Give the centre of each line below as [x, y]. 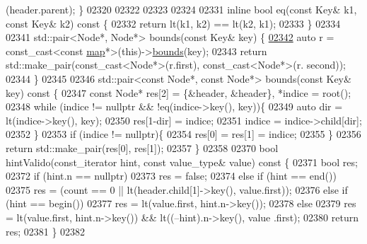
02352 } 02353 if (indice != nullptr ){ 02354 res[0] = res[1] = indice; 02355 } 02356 [183, 134]
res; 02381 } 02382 [46, 231]
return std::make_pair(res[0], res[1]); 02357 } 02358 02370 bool [142, 147]
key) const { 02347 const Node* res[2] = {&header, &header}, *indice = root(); [179, 92]
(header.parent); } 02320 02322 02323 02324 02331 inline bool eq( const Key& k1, [181, 9]
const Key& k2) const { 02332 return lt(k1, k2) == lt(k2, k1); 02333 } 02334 [173, 23]
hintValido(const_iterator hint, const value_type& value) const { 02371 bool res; [182, 162]
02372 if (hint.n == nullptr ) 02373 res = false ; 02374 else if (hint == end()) [171, 176]
